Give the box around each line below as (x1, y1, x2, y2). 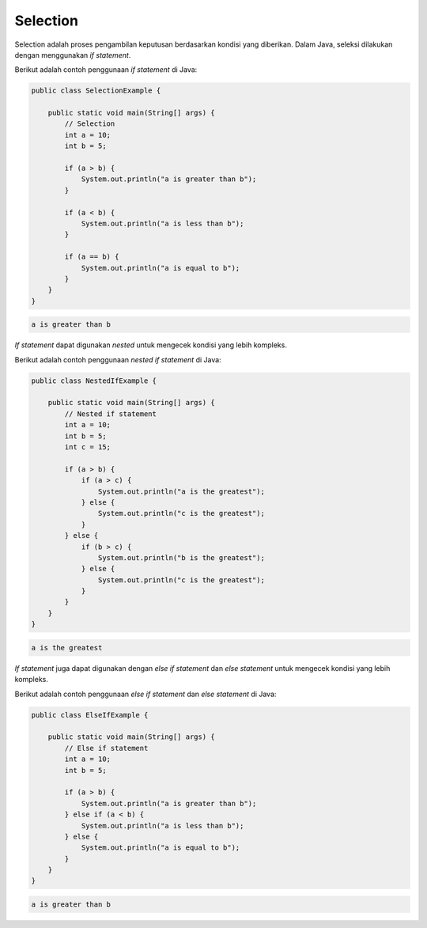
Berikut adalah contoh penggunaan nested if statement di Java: (14, 354, 221, 364)
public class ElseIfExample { (31, 710, 149, 719)
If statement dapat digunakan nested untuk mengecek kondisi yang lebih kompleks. (14, 340, 288, 350)
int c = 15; (64, 443, 111, 452)
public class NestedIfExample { (31, 376, 157, 385)
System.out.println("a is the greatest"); (97, 487, 265, 496)
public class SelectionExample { (31, 86, 161, 95)
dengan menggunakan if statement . (14, 50, 131, 59)
